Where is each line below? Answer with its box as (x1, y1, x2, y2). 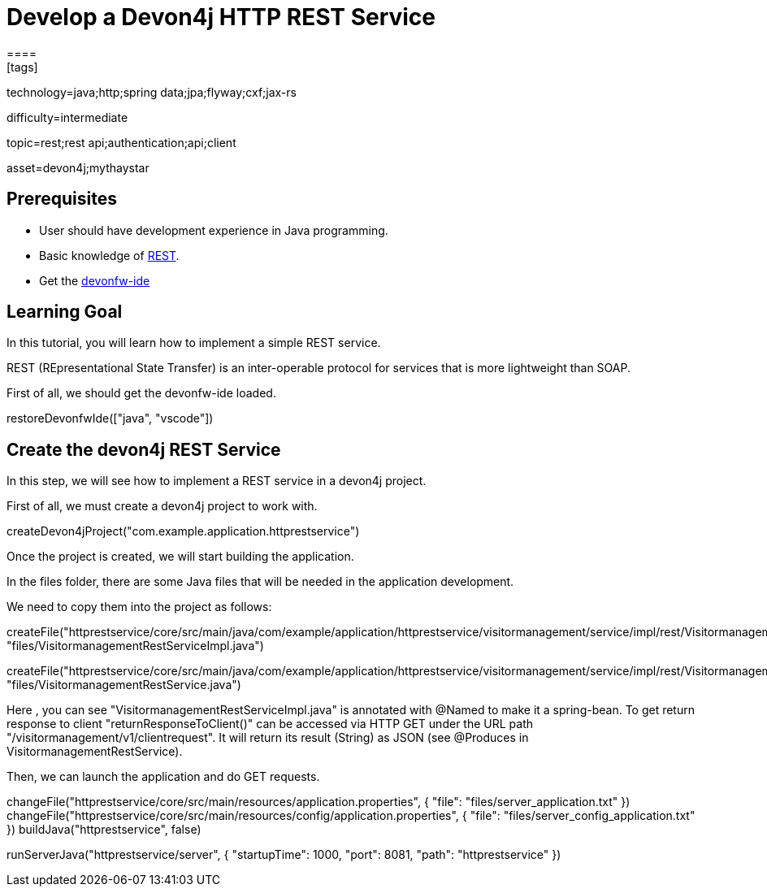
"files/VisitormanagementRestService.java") (6, 678, 241, 692)
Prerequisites (6, 189, 117, 210)
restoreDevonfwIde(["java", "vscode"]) (6, 411, 214, 426)
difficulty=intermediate (6, 110, 128, 124)
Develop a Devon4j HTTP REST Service (6, 3, 436, 31)
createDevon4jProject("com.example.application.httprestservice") (6, 524, 360, 539)
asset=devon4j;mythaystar (6, 160, 149, 175)
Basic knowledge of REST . (39, 248, 180, 262)
